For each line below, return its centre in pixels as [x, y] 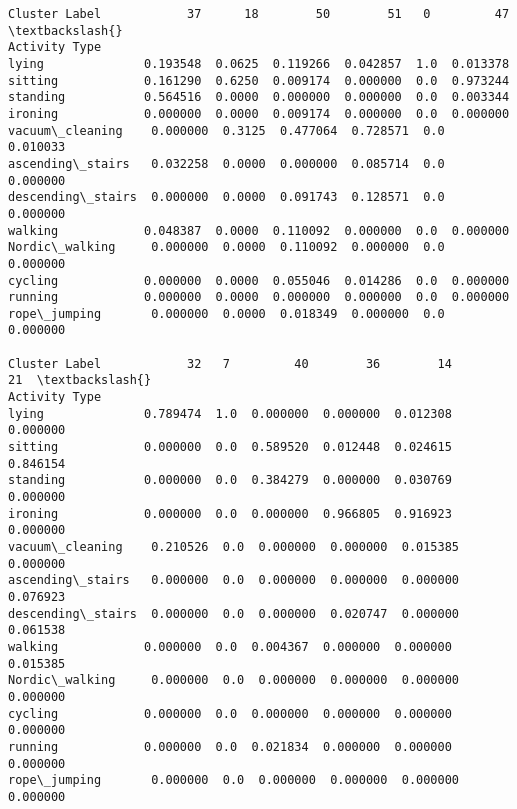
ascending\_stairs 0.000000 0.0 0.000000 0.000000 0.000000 [234, 580]
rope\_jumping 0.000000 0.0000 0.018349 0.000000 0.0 [226, 313]
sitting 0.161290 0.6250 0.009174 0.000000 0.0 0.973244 [259, 80]
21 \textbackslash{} [80, 380]
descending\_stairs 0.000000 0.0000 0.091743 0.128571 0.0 [226, 197]
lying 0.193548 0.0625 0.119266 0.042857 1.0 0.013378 [259, 63]
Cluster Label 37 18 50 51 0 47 [259, 14]
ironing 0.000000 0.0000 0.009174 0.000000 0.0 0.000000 [259, 113]
